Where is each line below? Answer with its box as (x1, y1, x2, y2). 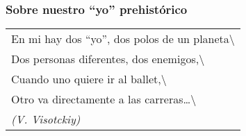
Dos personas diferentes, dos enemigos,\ (11, 51, 205, 67)
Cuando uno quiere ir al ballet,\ (11, 71, 167, 87)
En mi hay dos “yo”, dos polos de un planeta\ (11, 31, 235, 47)
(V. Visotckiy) (11, 111, 81, 128)
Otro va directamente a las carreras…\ (11, 91, 197, 108)
